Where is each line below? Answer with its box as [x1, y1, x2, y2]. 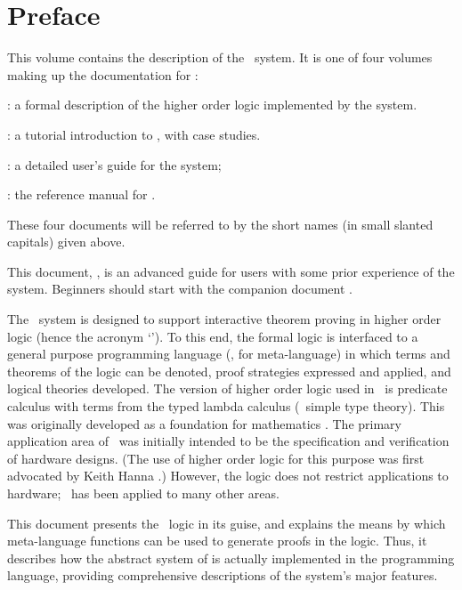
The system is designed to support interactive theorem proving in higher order [7, 310, 442, 328]
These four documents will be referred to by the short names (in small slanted [7, 214, 434, 233]
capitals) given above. [7, 232, 126, 251]
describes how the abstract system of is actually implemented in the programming [7, 548, 455, 567]
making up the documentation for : [7, 65, 199, 84]
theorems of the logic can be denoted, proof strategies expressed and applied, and [7, 361, 451, 380]
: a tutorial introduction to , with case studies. [7, 125, 261, 143]
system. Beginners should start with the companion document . [7, 279, 353, 298]
